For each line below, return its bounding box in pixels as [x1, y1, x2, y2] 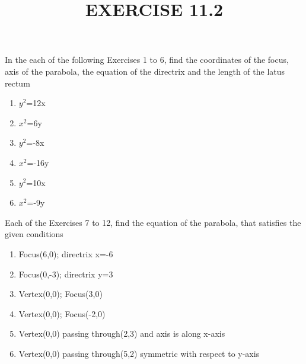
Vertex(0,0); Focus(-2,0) [18, 307, 106, 320]
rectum [5, 76, 30, 89]
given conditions [5, 228, 63, 240]
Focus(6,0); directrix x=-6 [18, 247, 113, 260]
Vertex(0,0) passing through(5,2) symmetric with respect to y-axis [18, 347, 260, 359]
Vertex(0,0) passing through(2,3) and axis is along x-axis [18, 327, 225, 340]
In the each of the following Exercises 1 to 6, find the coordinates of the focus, [5, 53, 289, 66]
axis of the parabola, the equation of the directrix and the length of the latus [5, 65, 285, 77]
